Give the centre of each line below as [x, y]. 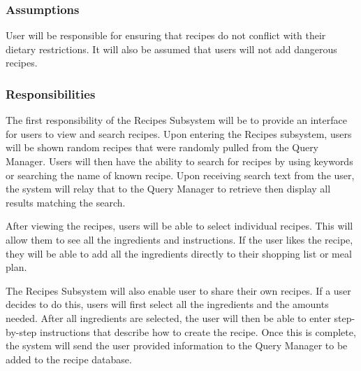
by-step [21, 331]
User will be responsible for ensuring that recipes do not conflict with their [166, 35]
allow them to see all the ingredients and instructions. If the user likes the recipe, [179, 239]
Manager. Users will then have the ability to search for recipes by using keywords [179, 161]
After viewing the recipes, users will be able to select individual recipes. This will [179, 226]
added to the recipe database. [69, 359]
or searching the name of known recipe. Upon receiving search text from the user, [180, 175]
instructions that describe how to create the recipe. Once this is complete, [198, 331]
